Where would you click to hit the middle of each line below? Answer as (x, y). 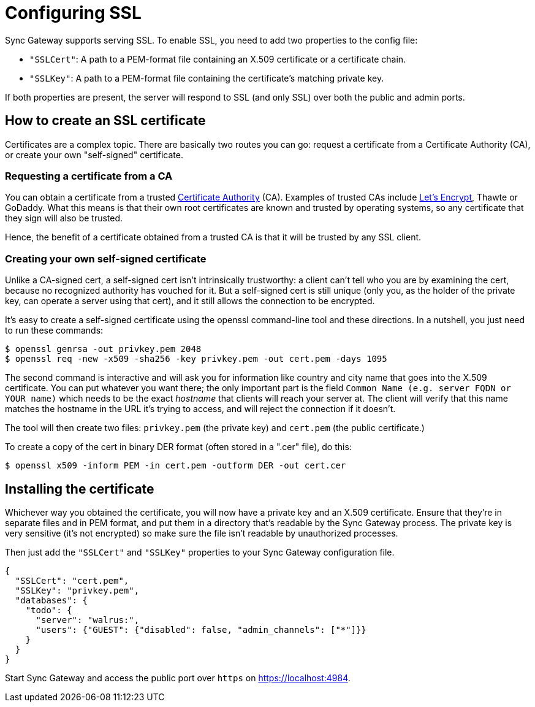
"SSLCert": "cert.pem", (72, 580)
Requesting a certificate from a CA (89, 176)
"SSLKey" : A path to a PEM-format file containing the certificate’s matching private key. (207, 78)
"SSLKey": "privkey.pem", (77, 590)
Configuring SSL (73, 13)
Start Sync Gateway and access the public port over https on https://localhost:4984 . (178, 678)
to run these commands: (54, 331)
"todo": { (49, 610)
